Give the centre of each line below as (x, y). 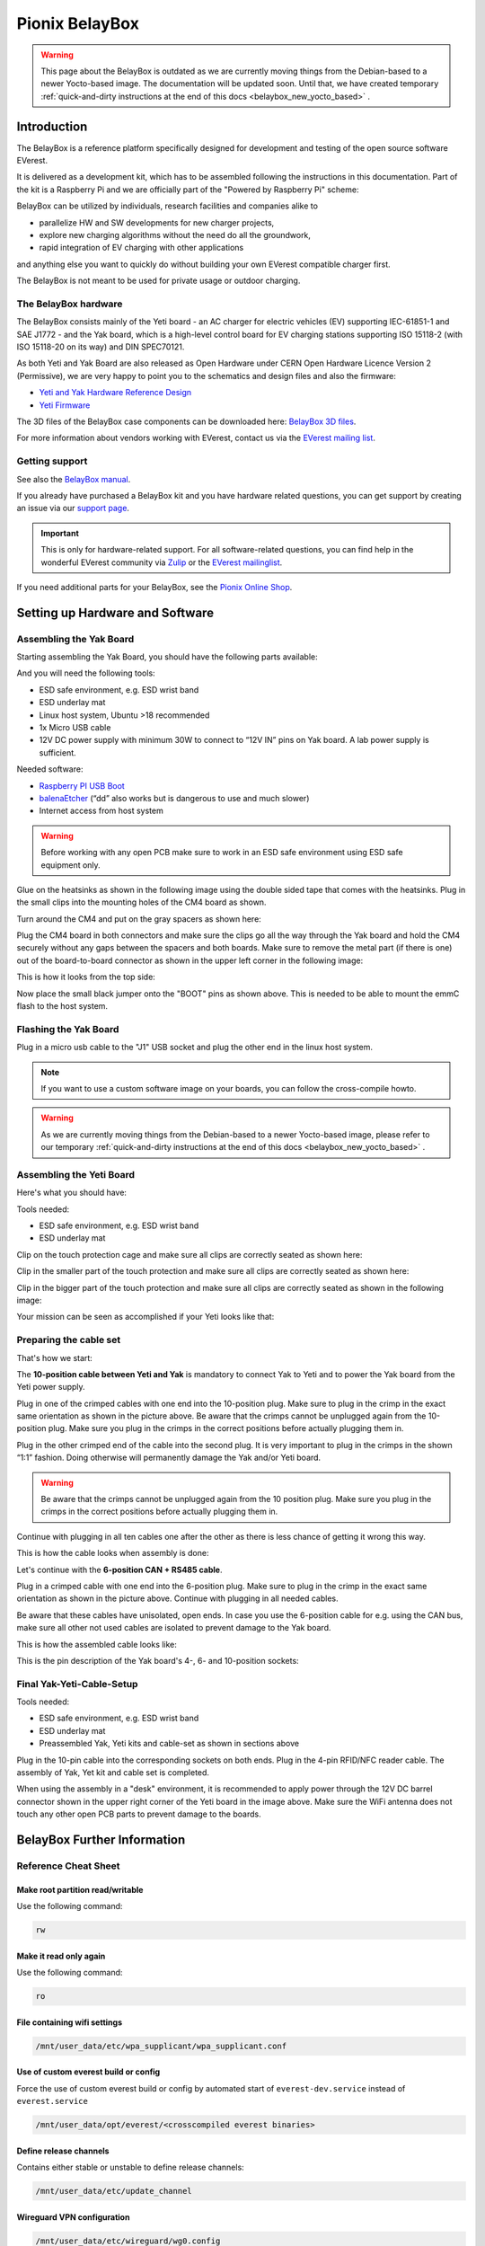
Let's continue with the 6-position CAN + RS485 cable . (120, 1570)
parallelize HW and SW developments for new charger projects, (157, 222)
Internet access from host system (101, 811)
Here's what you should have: (72, 1193)
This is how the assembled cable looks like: (97, 1644)
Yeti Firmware (65, 405)
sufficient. (57, 752)
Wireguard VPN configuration (73, 2217)
